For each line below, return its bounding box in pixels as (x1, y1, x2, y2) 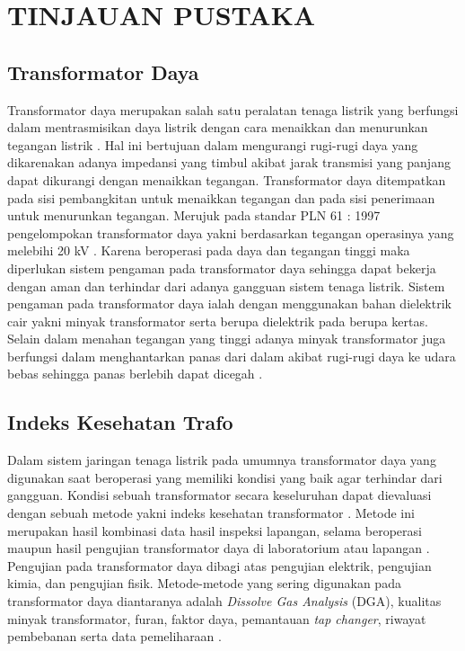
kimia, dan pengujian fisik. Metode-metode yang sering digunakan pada (7, 574, 401, 593)
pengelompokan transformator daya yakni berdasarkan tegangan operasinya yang (7, 223, 454, 242)
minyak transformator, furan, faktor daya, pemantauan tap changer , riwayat (7, 609, 426, 628)
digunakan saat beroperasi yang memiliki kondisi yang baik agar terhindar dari (7, 468, 443, 486)
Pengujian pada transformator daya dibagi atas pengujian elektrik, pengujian (7, 556, 432, 575)
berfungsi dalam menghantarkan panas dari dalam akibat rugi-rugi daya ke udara (7, 346, 456, 365)
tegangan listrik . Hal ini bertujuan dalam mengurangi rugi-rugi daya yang (7, 135, 418, 154)
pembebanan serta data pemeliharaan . (7, 627, 222, 646)
